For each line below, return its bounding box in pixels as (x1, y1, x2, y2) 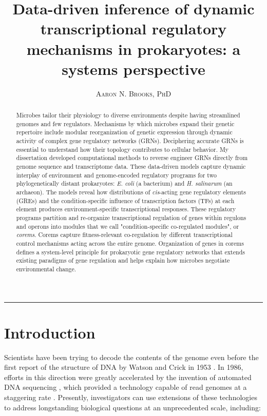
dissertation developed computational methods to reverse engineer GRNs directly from (16, 153, 248, 162)
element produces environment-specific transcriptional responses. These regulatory (16, 205, 236, 213)
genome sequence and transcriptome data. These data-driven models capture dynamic (16, 162, 246, 171)
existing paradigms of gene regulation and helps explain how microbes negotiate (16, 256, 230, 265)
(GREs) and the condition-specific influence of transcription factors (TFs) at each (16, 196, 235, 205)
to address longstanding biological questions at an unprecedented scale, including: (4, 402, 261, 412)
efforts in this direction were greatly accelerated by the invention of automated (4, 371, 252, 382)
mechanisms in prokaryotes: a (26, 38, 241, 59)
